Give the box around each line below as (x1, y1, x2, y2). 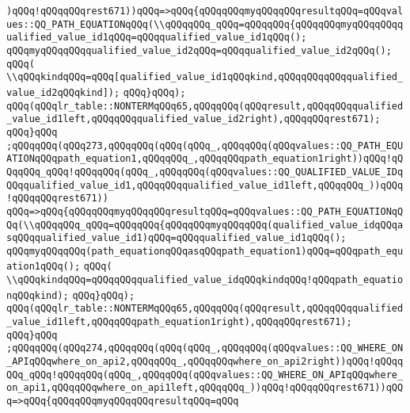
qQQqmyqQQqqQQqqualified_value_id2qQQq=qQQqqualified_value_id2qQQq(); (6, 44, 392, 56)
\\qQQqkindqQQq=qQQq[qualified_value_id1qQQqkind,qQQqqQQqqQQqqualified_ (6, 71, 404, 83)
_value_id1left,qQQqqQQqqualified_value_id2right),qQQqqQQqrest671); (6, 113, 381, 125)
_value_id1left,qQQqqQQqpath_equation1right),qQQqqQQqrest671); (6, 316, 352, 328)
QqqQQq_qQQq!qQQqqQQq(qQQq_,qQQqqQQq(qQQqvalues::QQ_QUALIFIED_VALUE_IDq (6, 166, 404, 178)
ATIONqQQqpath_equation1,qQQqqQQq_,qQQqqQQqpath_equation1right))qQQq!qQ (6, 153, 404, 165)
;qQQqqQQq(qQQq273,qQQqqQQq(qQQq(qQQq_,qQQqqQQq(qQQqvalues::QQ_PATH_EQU (6, 140, 404, 151)
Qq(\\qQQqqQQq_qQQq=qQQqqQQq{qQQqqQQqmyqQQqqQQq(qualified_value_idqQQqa (6, 219, 404, 231)
